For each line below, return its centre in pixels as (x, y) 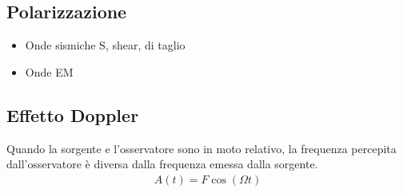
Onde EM (49, 71)
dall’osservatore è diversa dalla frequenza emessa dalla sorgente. (162, 164)
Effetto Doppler (73, 114)
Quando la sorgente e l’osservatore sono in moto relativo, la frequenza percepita (201, 148)
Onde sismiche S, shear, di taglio (105, 45)
